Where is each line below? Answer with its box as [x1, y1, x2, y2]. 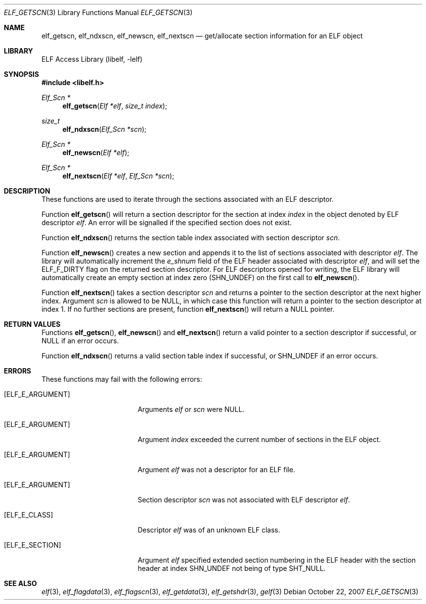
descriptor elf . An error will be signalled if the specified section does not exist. [41, 218, 292, 227]
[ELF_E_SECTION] [4, 541, 61, 549]
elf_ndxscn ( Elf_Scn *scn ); [62, 125, 147, 133]
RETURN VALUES [4, 320, 61, 328]
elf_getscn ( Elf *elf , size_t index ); [62, 102, 167, 110]
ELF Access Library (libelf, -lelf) [41, 55, 142, 63]
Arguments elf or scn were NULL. [138, 405, 245, 413]
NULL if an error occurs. [41, 337, 119, 345]
